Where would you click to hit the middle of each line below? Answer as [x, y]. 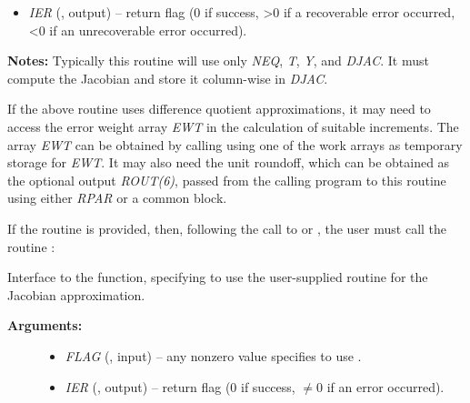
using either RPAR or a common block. [117, 198]
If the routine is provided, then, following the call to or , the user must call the [227, 228]
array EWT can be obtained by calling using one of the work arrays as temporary [235, 144]
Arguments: [45, 325]
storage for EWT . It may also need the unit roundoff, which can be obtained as [229, 162]
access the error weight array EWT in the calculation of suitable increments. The [233, 126]
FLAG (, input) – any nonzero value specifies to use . [213, 355]
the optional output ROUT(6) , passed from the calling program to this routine [227, 180]
